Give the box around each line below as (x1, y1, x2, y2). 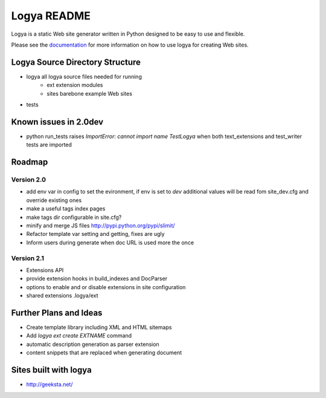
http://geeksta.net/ (26, 381, 73, 388)
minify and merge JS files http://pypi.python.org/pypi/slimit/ (26, 222, 175, 229)
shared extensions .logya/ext (26, 292, 99, 299)
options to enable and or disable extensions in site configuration (26, 283, 186, 290)
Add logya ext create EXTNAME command (26, 332, 132, 339)
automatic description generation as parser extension (26, 341, 159, 348)
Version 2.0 (11, 175, 46, 184)
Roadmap (11, 157, 48, 168)
